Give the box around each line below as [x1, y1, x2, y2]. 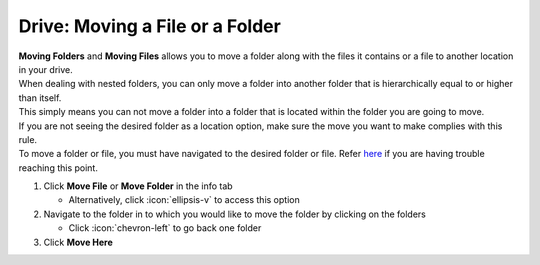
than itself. [18, 91, 62, 104]
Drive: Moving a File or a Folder [18, 15, 282, 37]
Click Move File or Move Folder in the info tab [43, 180, 234, 192]
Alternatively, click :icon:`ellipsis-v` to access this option [68, 194, 300, 206]
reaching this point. [18, 161, 99, 174]
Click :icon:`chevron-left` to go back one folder [68, 222, 262, 234]
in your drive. [18, 63, 74, 75]
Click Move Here [43, 236, 114, 248]
